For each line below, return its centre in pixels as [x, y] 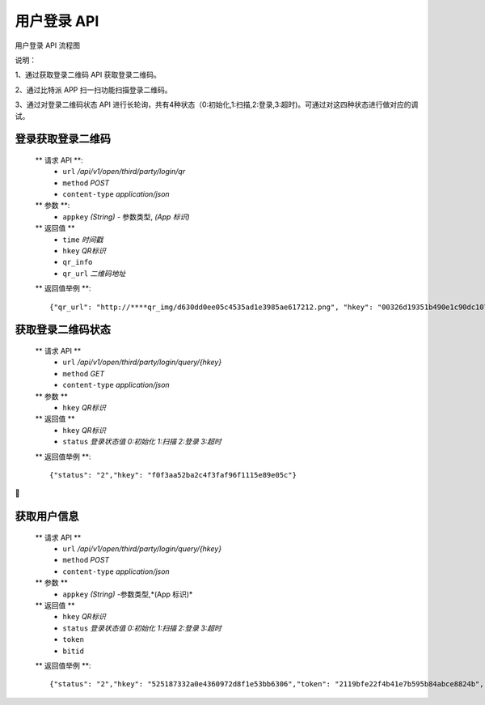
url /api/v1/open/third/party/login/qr [124, 172]
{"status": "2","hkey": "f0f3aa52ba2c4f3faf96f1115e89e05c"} [173, 475]
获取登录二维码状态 [63, 330]
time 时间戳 [83, 240]
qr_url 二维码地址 [94, 273]
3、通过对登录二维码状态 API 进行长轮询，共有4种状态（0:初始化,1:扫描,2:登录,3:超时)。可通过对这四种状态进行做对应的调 [217, 104]
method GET [84, 373]
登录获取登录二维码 [63, 139]
